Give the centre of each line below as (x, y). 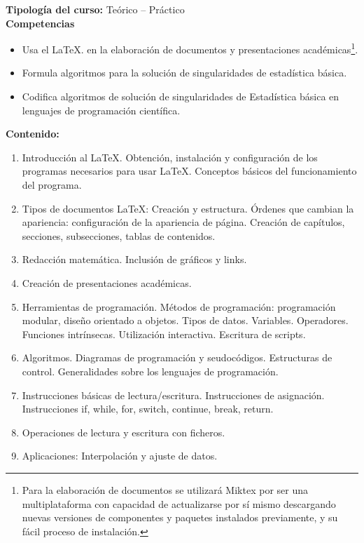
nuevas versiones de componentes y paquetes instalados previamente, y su (180, 517)
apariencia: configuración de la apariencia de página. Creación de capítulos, (183, 222)
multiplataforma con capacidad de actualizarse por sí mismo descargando (179, 503)
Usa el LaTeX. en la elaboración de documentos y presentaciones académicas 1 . (190, 48)
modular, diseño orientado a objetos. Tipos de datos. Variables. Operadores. (185, 320)
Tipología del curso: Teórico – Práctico (95, 9)
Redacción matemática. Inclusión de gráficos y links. (134, 259)
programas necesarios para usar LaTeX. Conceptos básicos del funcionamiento (189, 171)
